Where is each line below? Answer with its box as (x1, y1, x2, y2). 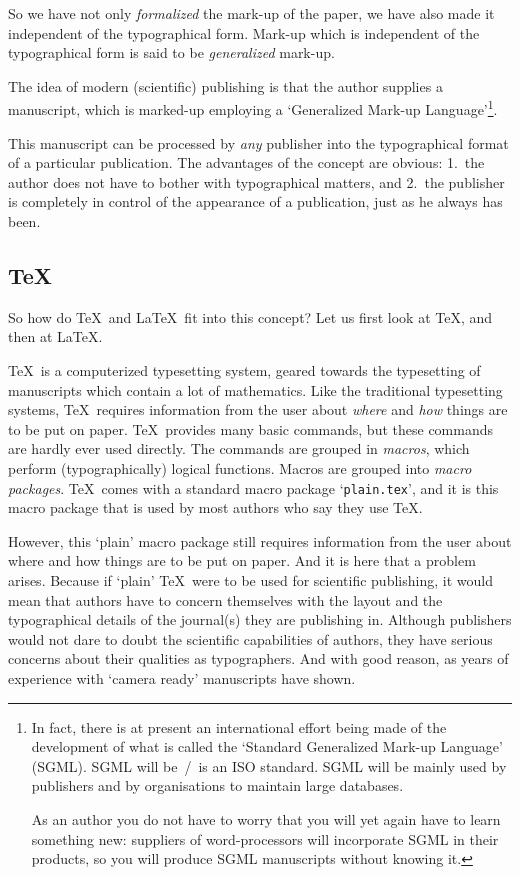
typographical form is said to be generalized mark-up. (8, 42, 335, 63)
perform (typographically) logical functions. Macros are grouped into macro (8, 457, 472, 478)
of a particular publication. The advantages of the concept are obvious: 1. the (8, 152, 485, 173)
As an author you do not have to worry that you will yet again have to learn (31, 808, 501, 829)
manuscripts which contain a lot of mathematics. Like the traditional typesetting (8, 379, 503, 400)
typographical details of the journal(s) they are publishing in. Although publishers (8, 609, 512, 630)
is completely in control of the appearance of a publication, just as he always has (8, 191, 503, 212)
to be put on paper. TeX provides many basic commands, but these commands (8, 418, 494, 439)
